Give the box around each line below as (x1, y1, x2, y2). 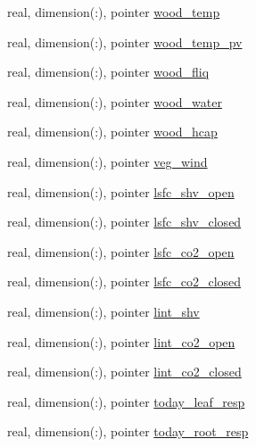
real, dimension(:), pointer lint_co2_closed (7, 362, 242, 381)
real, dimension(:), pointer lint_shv (7, 302, 200, 320)
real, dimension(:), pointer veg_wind (7, 152, 208, 170)
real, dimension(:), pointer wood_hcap (7, 122, 218, 141)
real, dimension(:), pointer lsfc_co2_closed (7, 272, 242, 291)
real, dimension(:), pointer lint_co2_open (7, 332, 235, 351)
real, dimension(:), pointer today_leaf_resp (7, 392, 245, 410)
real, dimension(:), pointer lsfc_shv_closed (7, 212, 242, 231)
